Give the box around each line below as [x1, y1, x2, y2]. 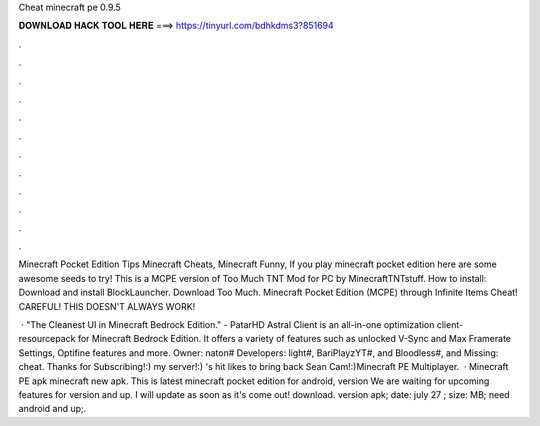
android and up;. [18, 403, 87, 415]
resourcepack [18, 333, 76, 345]
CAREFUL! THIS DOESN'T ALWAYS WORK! [18, 300, 196, 312]
